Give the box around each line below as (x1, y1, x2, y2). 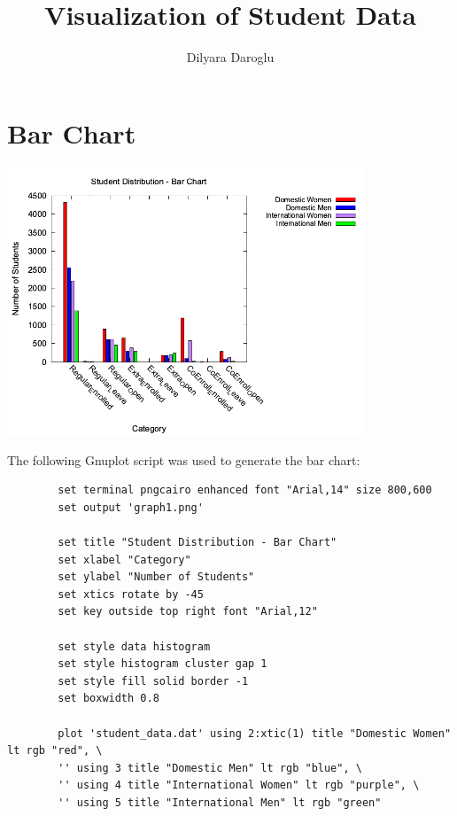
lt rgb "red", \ (7, 744, 103, 758)
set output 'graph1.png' (58, 501, 204, 514)
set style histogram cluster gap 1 (58, 657, 267, 671)
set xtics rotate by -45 (58, 587, 204, 601)
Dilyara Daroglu (186, 48, 275, 66)
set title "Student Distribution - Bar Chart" (58, 536, 337, 549)
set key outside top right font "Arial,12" (58, 605, 318, 618)
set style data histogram (58, 640, 211, 653)
